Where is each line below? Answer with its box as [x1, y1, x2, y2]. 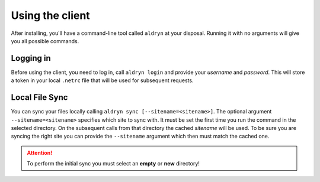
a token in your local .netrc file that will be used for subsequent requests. [11, 77, 194, 84]
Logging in [11, 53, 52, 63]
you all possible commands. [11, 37, 79, 44]
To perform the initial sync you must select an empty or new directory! [27, 160, 200, 167]
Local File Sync [11, 92, 68, 103]
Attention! [27, 149, 53, 156]
